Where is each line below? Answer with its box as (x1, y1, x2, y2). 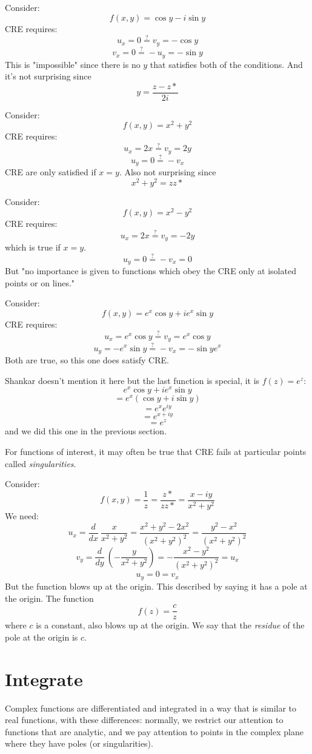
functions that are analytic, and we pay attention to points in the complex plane (5, 725, 304, 738)
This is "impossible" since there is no (5, 58, 141, 70)
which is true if (5, 241, 61, 253)
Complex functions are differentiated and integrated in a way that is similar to (5, 701, 297, 714)
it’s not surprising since (5, 70, 91, 82)
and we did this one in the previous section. (5, 425, 167, 437)
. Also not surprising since (119, 166, 216, 178)
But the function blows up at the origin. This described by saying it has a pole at (5, 579, 308, 592)
